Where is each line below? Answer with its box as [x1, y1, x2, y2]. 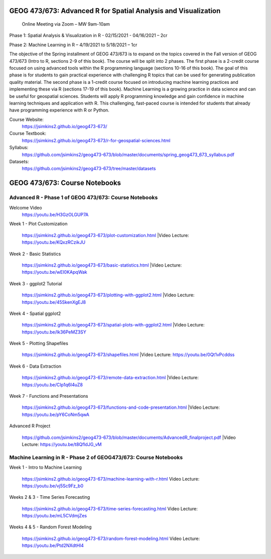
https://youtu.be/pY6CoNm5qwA [22, 411, 90, 417]
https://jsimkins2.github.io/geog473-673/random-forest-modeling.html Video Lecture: [22, 535, 200, 541]
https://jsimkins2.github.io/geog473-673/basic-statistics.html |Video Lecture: [22, 262, 182, 268]
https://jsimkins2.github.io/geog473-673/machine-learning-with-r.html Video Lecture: [22, 476, 200, 482]
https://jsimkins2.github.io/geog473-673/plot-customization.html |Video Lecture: [22, 232, 189, 238]
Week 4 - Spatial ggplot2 [9, 310, 61, 316]
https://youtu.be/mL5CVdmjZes [22, 513, 87, 519]
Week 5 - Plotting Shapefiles [9, 341, 69, 347]
